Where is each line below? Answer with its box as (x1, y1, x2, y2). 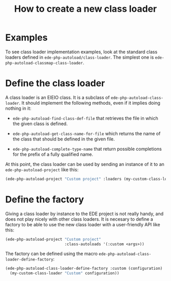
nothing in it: (5, 105, 32, 111)
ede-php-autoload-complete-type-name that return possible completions (12, 146, 162, 152)
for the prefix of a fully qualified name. (12, 151, 93, 157)
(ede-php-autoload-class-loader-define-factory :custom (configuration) (5, 266, 163, 271)
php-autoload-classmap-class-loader (5, 60, 83, 65)
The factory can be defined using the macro (5, 251, 98, 257)
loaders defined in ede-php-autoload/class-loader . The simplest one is (5, 54, 154, 60)
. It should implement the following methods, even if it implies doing (18, 100, 160, 106)
